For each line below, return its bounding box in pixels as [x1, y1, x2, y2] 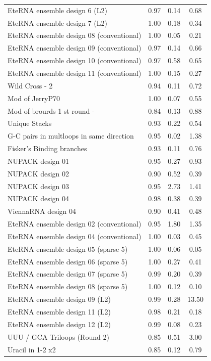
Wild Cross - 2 [8, 80, 53, 91]
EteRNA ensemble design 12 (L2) [8, 319, 111, 329]
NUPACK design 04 [8, 193, 69, 204]
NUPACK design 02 [8, 168, 69, 178]
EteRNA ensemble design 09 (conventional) [8, 42, 142, 53]
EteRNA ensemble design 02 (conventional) [8, 218, 142, 229]
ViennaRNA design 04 [8, 206, 76, 216]
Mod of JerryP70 [8, 93, 60, 103]
